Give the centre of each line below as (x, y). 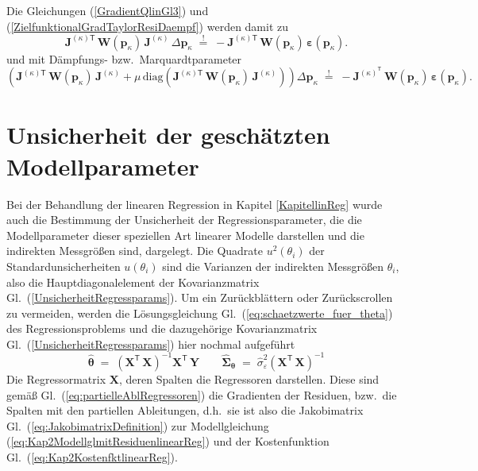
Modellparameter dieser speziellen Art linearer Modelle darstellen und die (185, 235)
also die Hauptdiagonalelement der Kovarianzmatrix (133, 282)
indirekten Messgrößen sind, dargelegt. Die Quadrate (135, 251)
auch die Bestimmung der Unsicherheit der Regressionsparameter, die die (184, 220)
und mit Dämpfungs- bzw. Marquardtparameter (124, 58)
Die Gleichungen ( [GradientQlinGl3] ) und (108, 10)
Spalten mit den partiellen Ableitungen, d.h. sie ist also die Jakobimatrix (185, 410)
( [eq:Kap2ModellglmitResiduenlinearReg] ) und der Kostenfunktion (168, 441)
